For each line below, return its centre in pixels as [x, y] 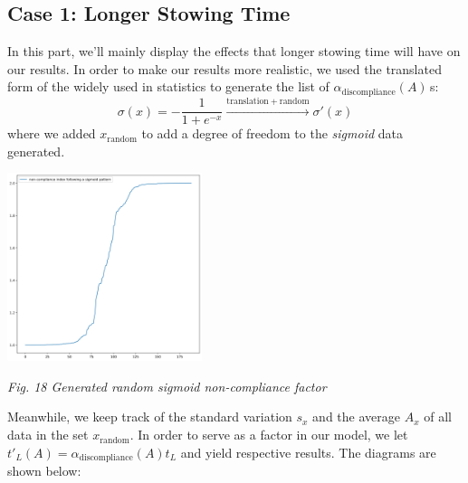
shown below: [44, 471]
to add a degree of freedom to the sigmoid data [272, 133]
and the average [356, 417]
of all [438, 417]
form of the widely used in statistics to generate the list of [168, 86]
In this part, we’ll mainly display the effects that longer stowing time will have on [234, 51]
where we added [52, 133]
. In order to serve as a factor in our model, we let [269, 435]
